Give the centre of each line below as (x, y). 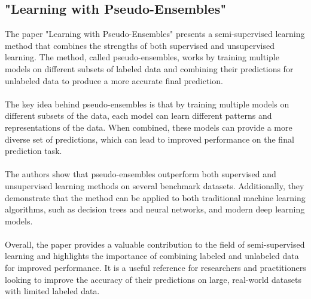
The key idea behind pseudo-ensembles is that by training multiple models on (147, 104)
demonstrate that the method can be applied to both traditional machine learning (155, 197)
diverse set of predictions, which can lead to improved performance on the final (150, 139)
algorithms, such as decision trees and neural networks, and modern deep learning (155, 209)
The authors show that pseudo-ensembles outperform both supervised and (141, 174)
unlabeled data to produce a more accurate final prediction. (114, 80)
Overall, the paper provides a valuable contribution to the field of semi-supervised (155, 244)
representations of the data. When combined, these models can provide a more (149, 127)
